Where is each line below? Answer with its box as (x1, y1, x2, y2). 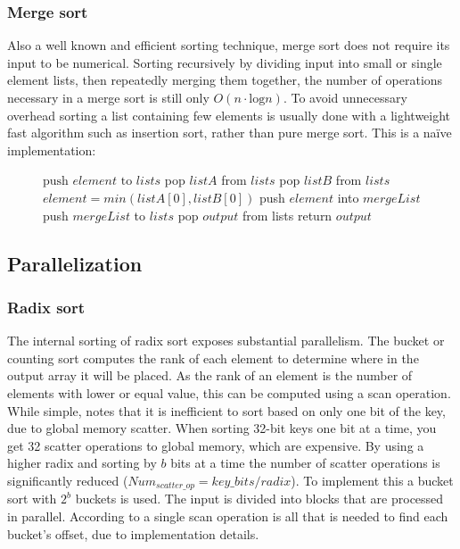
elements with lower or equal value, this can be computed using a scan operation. (7, 383, 451, 402)
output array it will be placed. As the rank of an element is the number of (7, 366, 413, 385)
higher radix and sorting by (7, 453, 157, 472)
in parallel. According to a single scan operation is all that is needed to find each (7, 506, 448, 525)
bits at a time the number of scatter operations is (170, 453, 440, 472)
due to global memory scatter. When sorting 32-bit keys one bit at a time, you (7, 419, 437, 437)
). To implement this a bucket (291, 470, 454, 489)
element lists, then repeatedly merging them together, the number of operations (7, 71, 443, 89)
